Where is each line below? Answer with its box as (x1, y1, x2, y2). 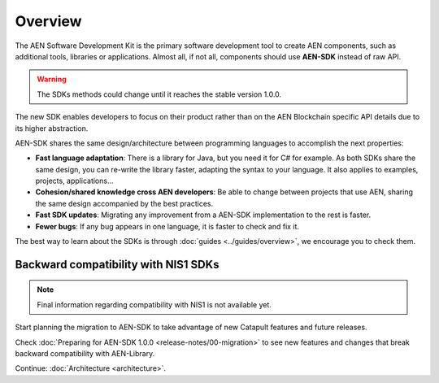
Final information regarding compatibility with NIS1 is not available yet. (37, 299, 272, 309)
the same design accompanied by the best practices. (35, 198, 214, 208)
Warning (37, 74, 67, 85)
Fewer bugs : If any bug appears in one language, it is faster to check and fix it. (35, 221, 300, 231)
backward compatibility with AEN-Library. (15, 348, 155, 358)
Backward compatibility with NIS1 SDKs (15, 257, 219, 272)
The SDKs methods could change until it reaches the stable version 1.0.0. (37, 89, 282, 99)
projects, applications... (35, 176, 114, 186)
